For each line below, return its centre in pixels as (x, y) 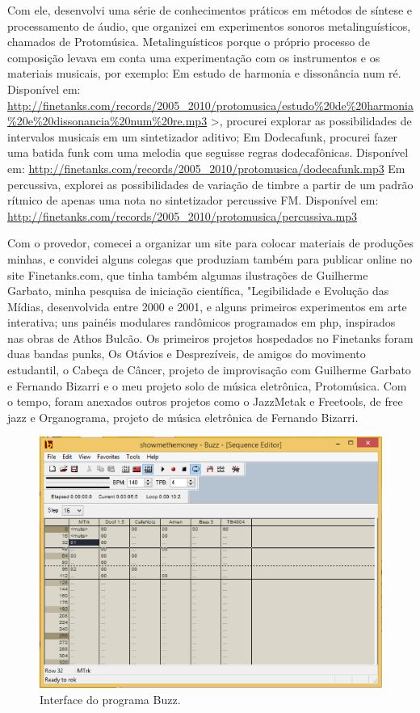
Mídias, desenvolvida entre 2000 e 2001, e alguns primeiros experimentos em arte (207, 306)
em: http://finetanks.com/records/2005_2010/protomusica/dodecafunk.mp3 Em (206, 168)
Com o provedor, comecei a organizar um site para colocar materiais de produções (210, 243)
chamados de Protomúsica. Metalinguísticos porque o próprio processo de (189, 42)
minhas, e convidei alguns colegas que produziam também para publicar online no (210, 258)
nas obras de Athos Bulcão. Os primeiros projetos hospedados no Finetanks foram (210, 338)
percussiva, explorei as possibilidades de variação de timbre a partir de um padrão (210, 184)
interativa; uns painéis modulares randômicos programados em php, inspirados (202, 322)
